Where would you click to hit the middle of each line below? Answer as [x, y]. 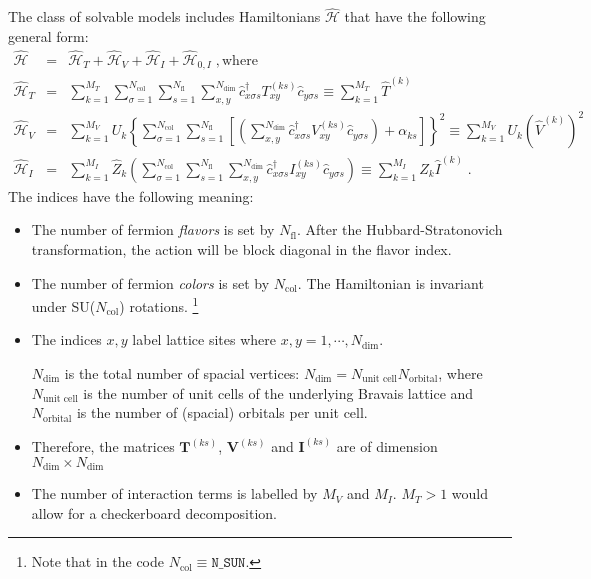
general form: [48, 35]
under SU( [63, 305]
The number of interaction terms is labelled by [174, 493]
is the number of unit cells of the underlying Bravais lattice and [278, 392]
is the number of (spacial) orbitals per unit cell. [222, 412]
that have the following [415, 16]
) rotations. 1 [159, 304]
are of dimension [387, 446]
